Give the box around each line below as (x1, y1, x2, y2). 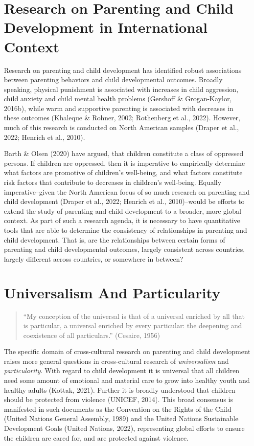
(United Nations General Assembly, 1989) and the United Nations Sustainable (4, 413, 238, 424)
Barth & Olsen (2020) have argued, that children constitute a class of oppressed (4, 148, 244, 158)
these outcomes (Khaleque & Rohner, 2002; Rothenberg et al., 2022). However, (4, 112, 240, 123)
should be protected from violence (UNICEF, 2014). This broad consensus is (4, 394, 233, 404)
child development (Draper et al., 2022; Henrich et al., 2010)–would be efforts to (4, 196, 245, 206)
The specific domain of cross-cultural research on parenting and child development (4, 346, 251, 357)
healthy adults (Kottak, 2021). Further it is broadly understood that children (4, 384, 235, 395)
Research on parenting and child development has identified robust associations (4, 65, 242, 75)
